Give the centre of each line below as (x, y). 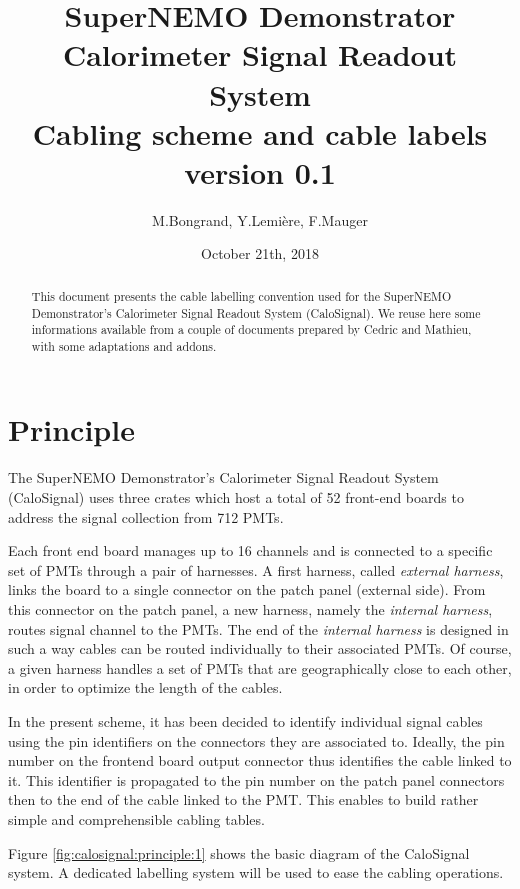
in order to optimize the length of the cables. (145, 687)
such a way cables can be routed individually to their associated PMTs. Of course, (260, 648)
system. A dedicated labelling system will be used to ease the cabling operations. (256, 872)
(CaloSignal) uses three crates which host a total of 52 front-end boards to (236, 497)
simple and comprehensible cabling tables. (136, 818)
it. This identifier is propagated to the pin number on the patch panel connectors (256, 779)
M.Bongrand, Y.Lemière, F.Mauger (260, 219)
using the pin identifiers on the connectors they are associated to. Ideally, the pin (256, 740)
